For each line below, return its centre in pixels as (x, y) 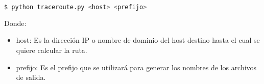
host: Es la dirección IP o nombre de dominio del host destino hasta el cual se (138, 40)
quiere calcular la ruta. (52, 50)
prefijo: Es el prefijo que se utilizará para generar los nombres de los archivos (136, 67)
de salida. (31, 77)
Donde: (15, 23)
